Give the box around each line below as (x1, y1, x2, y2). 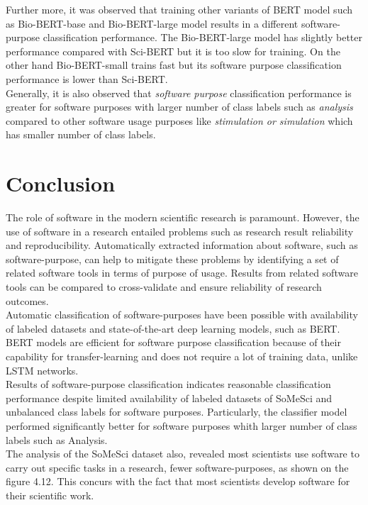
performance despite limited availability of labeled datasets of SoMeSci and (6, 390, 333, 405)
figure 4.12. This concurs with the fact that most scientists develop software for (6, 474, 350, 489)
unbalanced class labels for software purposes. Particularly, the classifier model (6, 404, 347, 419)
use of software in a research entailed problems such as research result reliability (6, 223, 354, 238)
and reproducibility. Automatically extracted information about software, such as (6, 238, 358, 252)
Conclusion (6, 169, 116, 198)
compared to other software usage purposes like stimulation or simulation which (6, 113, 353, 128)
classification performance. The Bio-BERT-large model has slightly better (43, 30, 363, 45)
